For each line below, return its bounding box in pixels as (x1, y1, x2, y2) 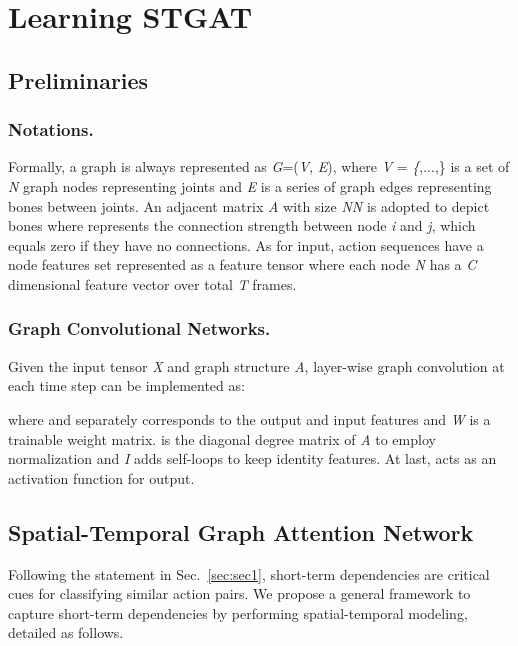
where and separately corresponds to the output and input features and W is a (8, 408, 491, 429)
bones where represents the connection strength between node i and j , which (8, 215, 476, 236)
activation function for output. (8, 467, 195, 488)
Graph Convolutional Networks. (8, 316, 271, 341)
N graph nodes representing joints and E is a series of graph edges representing (8, 175, 492, 196)
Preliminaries (8, 64, 149, 95)
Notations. (8, 117, 94, 142)
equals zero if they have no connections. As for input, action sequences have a (8, 234, 484, 255)
